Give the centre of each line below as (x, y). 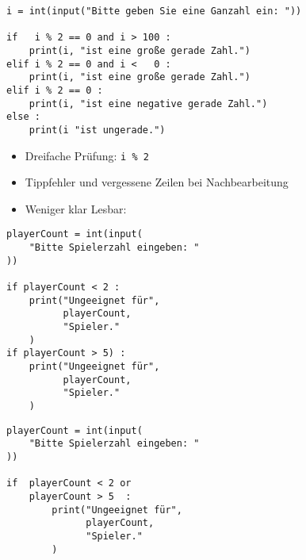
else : (23, 117)
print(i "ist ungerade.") (97, 130)
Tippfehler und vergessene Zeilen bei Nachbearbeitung (157, 182)
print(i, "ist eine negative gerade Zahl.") (148, 104)
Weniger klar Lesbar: (76, 208)
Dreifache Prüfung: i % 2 (87, 155)
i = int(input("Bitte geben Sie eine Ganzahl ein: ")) (154, 11)
